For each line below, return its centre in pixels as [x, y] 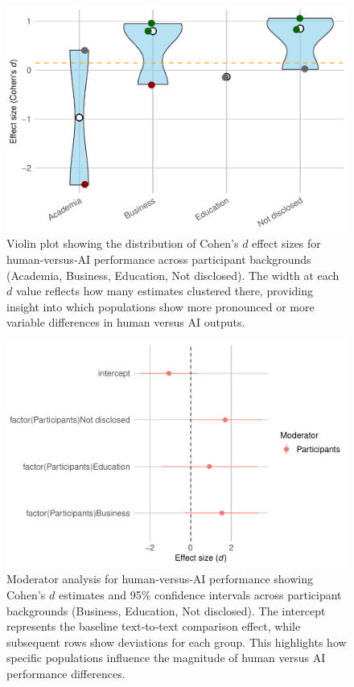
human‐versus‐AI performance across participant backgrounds [159, 259]
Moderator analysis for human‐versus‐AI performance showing [160, 579]
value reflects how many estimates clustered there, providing [165, 291]
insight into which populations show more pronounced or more [161, 306]
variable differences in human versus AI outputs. [126, 322]
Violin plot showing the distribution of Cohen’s [123, 243]
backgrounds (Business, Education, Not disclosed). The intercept [166, 610]
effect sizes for [286, 243]
